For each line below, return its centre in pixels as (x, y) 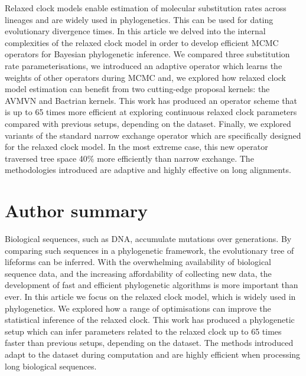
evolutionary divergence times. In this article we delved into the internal (135, 31)
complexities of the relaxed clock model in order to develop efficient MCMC (142, 42)
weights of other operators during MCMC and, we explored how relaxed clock (145, 77)
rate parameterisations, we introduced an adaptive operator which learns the (144, 65)
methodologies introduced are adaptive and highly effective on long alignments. (148, 170)
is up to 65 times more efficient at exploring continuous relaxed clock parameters (151, 112)
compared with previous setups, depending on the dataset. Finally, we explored (148, 123)
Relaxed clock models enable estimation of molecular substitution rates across (146, 8)
